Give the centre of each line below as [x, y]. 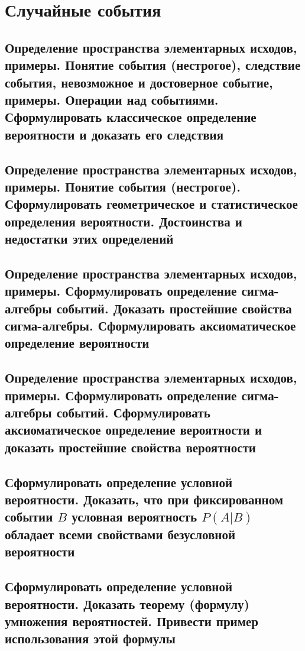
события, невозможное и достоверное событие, [139, 82]
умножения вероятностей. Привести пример [132, 621]
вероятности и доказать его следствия [114, 134]
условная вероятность [134, 516]
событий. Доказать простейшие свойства [174, 308]
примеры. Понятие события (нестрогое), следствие [153, 65]
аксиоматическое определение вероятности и [134, 430]
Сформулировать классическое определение [131, 117]
